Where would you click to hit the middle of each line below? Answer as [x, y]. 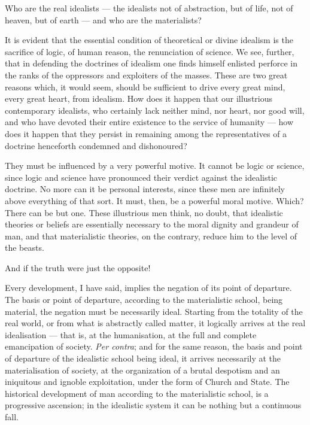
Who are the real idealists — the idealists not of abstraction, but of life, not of [149, 8]
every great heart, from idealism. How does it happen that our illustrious [139, 98]
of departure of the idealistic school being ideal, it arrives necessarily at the [143, 358]
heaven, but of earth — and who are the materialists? [103, 19]
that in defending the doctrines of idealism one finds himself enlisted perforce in [151, 63]
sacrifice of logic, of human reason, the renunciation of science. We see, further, [150, 51]
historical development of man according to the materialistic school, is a [137, 393]
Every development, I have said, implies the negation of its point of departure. [148, 288]
